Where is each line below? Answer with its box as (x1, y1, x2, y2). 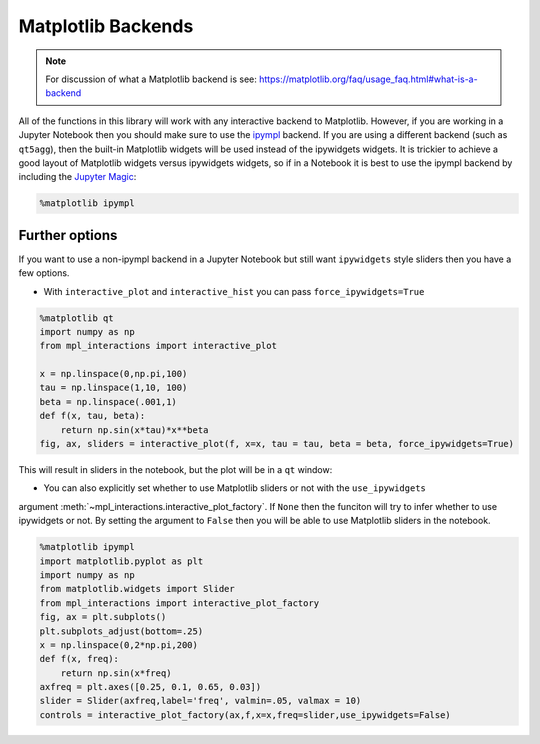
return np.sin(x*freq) (60, 667, 172, 679)
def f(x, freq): (39, 653, 120, 665)
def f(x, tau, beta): (39, 410, 146, 422)
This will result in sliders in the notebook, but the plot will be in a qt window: (18, 464, 333, 476)
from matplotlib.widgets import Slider (39, 583, 235, 595)
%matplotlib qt (39, 312, 114, 324)
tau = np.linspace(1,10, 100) (39, 382, 188, 394)
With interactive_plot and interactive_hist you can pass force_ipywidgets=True (43, 285, 425, 297)
